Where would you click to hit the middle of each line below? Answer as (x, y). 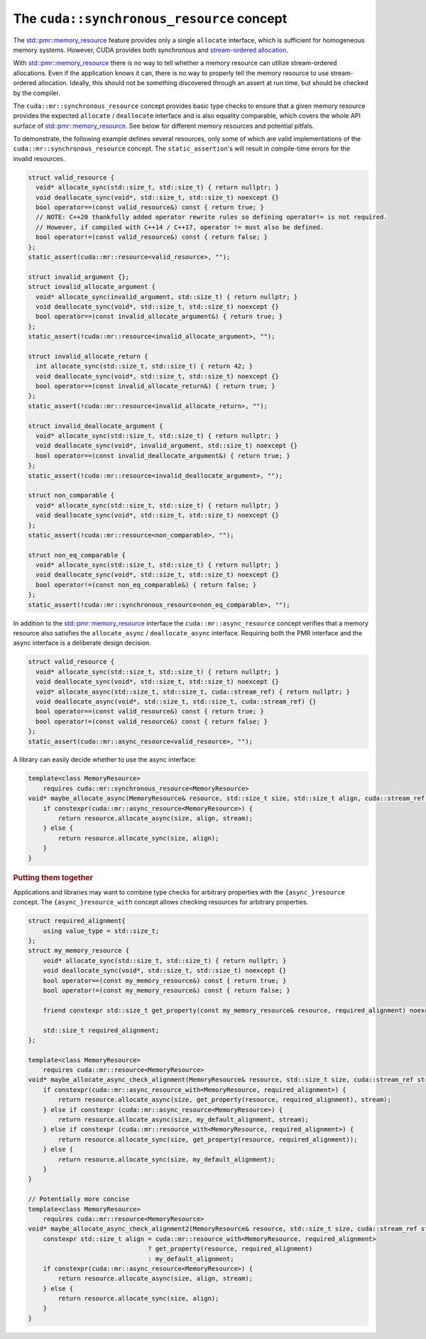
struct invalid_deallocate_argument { (95, 426)
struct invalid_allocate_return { (88, 356)
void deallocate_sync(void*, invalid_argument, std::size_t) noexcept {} (167, 446)
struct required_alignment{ (77, 921)
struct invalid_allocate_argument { (92, 287)
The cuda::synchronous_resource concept (150, 18)
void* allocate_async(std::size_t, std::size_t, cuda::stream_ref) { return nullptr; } (193, 692)
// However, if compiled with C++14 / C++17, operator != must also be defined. (180, 227)
